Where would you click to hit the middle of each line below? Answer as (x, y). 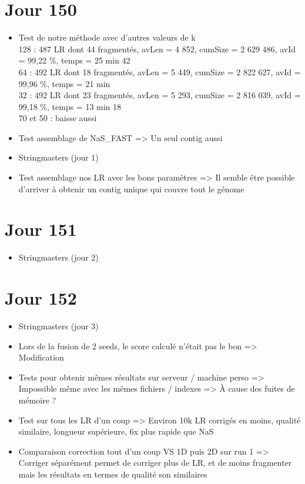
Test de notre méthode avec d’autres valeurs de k (107, 37)
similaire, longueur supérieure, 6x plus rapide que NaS (116, 431)
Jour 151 (41, 229)
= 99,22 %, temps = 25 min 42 (74, 60)
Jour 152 (41, 298)
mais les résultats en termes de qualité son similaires (113, 474)
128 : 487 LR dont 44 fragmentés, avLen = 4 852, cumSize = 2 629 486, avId (157, 49)
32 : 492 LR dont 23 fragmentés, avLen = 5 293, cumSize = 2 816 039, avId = (160, 95)
